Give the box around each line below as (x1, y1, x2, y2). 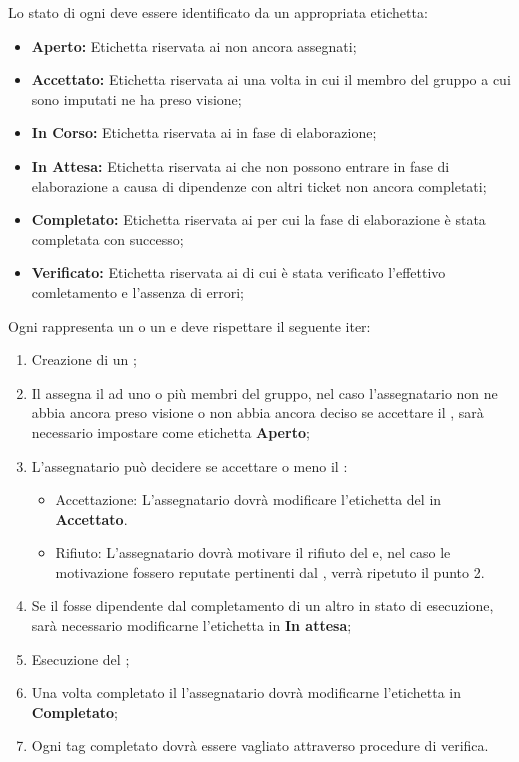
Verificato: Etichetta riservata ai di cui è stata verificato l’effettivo (31, 262, 446, 283)
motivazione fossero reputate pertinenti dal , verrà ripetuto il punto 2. (55, 561, 485, 582)
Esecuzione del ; (31, 648, 130, 669)
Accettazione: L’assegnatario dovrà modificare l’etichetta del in (55, 489, 442, 510)
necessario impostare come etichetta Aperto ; (31, 421, 310, 442)
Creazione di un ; (31, 349, 137, 370)
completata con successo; (31, 228, 184, 249)
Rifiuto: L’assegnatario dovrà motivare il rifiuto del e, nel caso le (55, 542, 451, 563)
